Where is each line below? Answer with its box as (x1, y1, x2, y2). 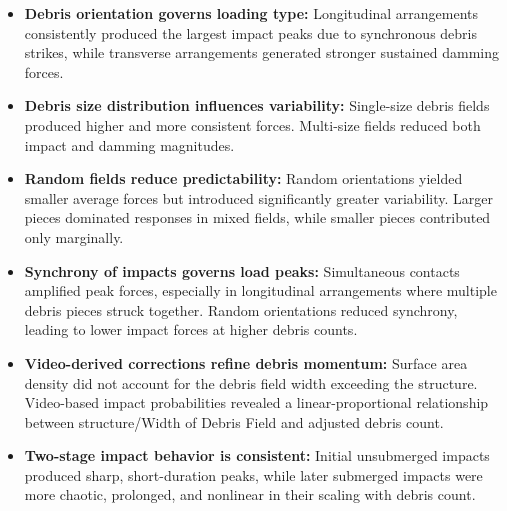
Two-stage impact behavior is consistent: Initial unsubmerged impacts (24, 445, 490, 466)
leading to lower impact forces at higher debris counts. (24, 319, 358, 340)
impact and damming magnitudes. (24, 134, 235, 155)
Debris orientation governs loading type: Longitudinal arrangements (24, 3, 479, 23)
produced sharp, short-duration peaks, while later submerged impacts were (24, 464, 483, 485)
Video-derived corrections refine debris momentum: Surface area (24, 352, 468, 373)
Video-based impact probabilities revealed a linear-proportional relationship (24, 392, 489, 413)
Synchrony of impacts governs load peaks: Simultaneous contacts (24, 260, 460, 281)
